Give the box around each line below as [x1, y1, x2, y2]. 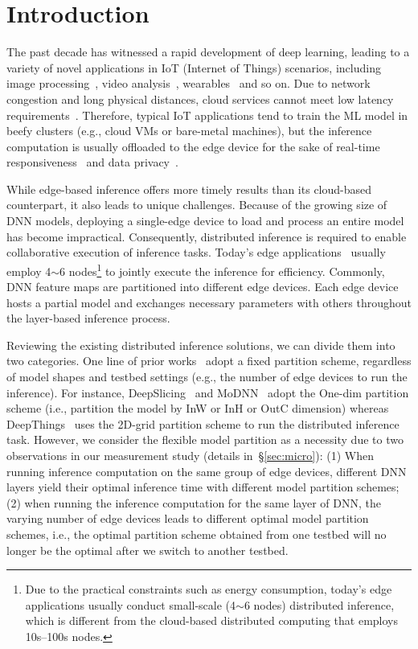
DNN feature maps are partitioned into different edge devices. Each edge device [6, 278, 399, 295]
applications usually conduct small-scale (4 [25, 596, 236, 613]
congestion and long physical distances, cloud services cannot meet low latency [6, 90, 394, 107]
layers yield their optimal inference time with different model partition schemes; [6, 479, 400, 495]
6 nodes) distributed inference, [244, 596, 395, 613]
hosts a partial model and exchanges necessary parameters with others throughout [6, 294, 412, 310]
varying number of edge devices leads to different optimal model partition [6, 510, 369, 527]
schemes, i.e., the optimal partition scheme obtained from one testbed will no [6, 526, 387, 542]
